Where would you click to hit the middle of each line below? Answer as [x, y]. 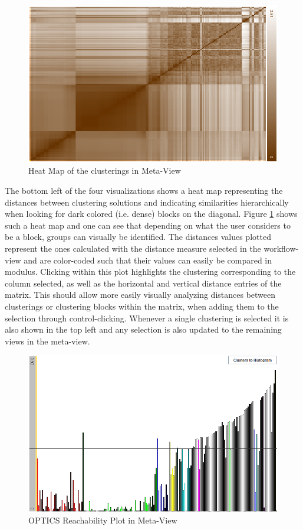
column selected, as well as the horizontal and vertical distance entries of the [143, 283]
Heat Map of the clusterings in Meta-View [105, 170]
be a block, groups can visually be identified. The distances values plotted [138, 237]
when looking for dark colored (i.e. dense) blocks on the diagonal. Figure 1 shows [151, 214]
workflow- [281, 248]
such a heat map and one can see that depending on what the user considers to [148, 225]
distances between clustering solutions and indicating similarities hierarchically [147, 202]
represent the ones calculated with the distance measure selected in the [133, 248]
